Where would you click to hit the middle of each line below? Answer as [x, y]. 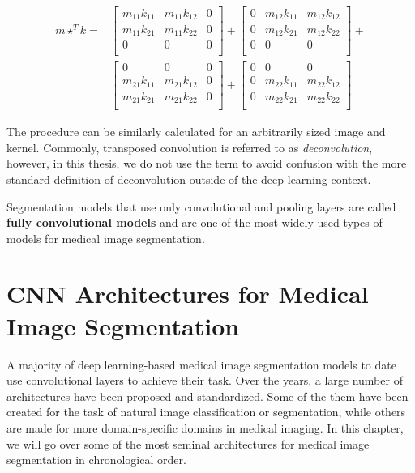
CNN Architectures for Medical [188, 294]
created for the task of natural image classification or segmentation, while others [206, 412]
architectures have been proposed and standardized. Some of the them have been [207, 396]
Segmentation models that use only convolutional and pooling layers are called [201, 206]
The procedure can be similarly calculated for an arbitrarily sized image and [196, 132]
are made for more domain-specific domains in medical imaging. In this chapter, [205, 427]
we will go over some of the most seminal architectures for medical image [188, 443]
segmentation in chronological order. [96, 460]
